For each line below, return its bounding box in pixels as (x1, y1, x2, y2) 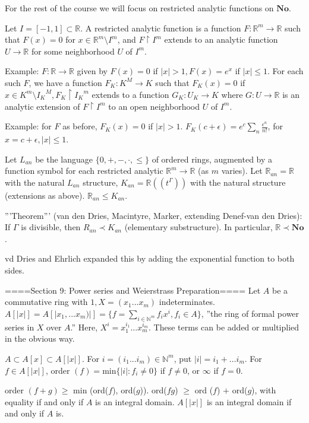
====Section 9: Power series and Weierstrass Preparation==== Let (5, 284, 261, 296)
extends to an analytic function (164, 33, 278, 46)
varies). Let (221, 164, 263, 177)
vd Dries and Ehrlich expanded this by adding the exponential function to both (5, 252, 295, 265)
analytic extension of (5, 100, 80, 112)
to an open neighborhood (108, 100, 200, 112)
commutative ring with (5, 295, 88, 308)
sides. (5, 263, 24, 276)
